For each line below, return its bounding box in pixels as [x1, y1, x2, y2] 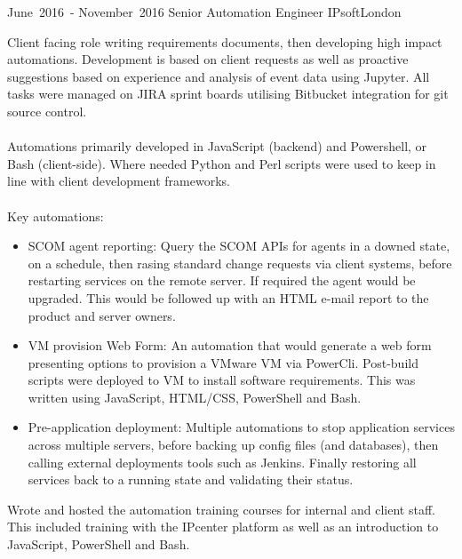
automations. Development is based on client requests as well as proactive [7, 50, 409, 68]
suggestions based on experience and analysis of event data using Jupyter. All [7, 67, 430, 85]
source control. [7, 101, 87, 120]
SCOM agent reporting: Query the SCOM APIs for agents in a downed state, [28, 236, 450, 255]
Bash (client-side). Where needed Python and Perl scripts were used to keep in [7, 154, 436, 172]
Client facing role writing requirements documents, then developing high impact [7, 32, 442, 51]
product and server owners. [28, 306, 176, 324]
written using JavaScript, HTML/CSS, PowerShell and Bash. [28, 387, 362, 406]
